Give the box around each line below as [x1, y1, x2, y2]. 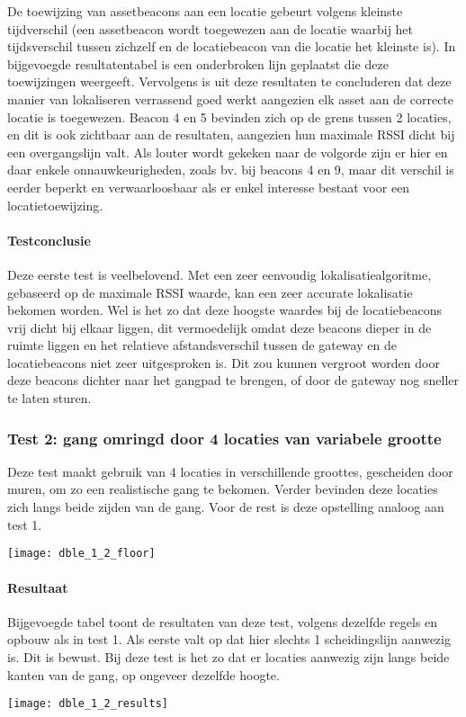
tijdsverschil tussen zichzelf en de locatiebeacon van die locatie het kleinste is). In [7, 37, 456, 56]
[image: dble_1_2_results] [7, 697, 168, 711]
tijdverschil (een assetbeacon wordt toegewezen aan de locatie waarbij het [7, 19, 414, 38]
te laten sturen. [7, 389, 92, 408]
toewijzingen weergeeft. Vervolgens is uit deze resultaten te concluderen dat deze [7, 72, 452, 91]
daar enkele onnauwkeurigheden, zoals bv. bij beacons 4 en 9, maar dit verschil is [7, 160, 454, 179]
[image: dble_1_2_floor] [7, 547, 156, 560]
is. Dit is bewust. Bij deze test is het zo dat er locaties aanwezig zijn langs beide [7, 647, 450, 666]
